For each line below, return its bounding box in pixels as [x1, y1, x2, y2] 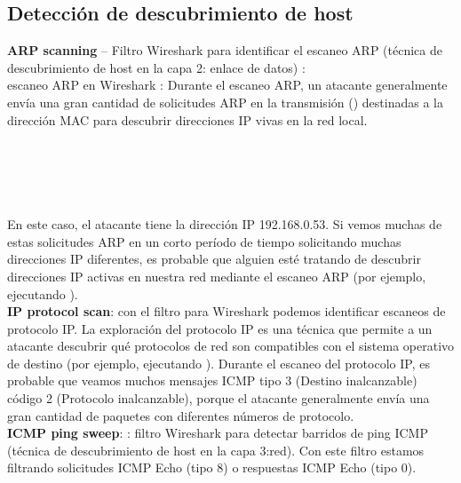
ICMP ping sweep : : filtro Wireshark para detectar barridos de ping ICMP [7, 424, 428, 442]
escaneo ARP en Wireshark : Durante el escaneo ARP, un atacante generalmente [7, 75, 448, 94]
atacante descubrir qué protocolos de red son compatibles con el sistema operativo [7, 337, 455, 355]
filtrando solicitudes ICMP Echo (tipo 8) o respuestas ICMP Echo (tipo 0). [7, 458, 417, 477]
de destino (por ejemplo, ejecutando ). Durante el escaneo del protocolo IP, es [7, 353, 430, 372]
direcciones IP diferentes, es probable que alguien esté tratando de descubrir [7, 249, 421, 268]
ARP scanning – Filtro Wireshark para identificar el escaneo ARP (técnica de [7, 41, 442, 59]
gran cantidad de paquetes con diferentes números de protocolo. [7, 406, 354, 424]
